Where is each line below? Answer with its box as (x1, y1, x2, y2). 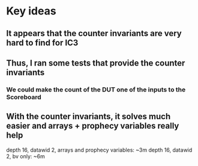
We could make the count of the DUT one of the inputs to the (6, 85, 186, 94)
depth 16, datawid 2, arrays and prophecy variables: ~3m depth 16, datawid (6, 146, 193, 153)
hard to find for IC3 (6, 37, 79, 48)
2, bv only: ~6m (6, 152, 45, 160)
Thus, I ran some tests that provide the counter (6, 58, 185, 68)
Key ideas (6, 4, 56, 18)
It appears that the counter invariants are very (6, 28, 182, 38)
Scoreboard (6, 93, 41, 101)
